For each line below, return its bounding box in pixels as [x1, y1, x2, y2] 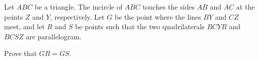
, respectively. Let [50, 11, 105, 22]
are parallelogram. [26, 31, 82, 41]
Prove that [4, 48, 37, 58]
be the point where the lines [115, 11, 201, 22]
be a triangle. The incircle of [34, 2, 123, 12]
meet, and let [4, 21, 45, 32]
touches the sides [142, 2, 195, 12]
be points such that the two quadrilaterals [75, 21, 205, 32]
